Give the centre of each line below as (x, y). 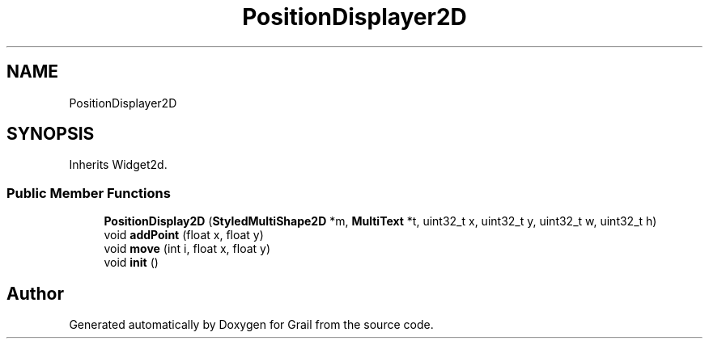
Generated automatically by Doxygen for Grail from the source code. (251, 325)
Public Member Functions (89, 193)
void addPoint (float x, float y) (184, 235)
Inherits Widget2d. (118, 165)
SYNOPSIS (51, 134)
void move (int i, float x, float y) (187, 249)
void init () (131, 263)
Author (35, 293)
